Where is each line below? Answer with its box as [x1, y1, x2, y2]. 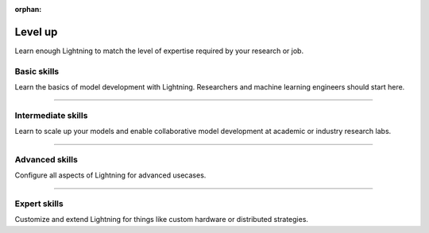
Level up [14, 25, 58, 39]
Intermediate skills [14, 109, 88, 120]
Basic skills [14, 66, 60, 77]
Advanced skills [14, 154, 79, 165]
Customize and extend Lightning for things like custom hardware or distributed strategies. [14, 215, 309, 224]
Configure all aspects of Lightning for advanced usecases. [14, 170, 207, 180]
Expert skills [14, 198, 64, 209]
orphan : [14, 5, 42, 13]
